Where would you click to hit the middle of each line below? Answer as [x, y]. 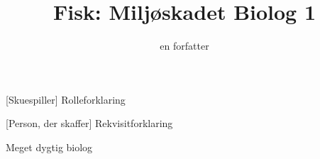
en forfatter [184, 46]
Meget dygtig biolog [49, 147]
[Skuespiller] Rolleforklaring [66, 99]
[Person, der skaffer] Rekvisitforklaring [89, 123]
